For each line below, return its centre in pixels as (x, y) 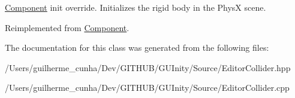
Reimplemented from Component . (67, 27)
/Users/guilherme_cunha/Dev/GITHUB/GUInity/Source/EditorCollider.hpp (148, 67)
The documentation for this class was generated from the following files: (137, 48)
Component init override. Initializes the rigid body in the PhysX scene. (136, 7)
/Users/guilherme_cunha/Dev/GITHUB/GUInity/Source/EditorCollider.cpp (147, 88)
